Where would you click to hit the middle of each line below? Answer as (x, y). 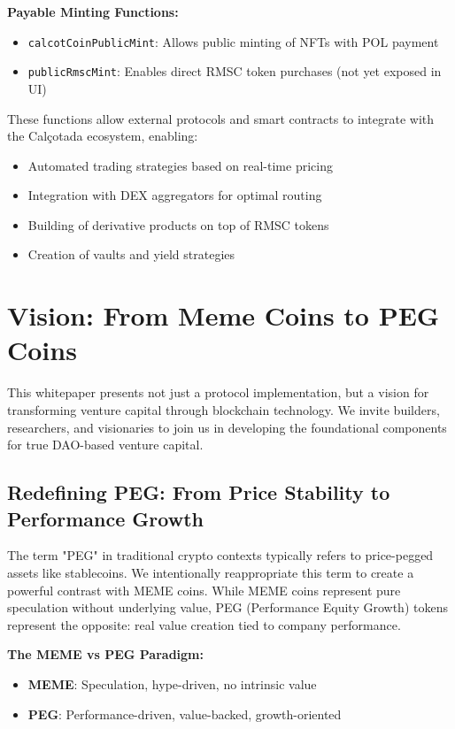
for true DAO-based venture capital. (105, 445)
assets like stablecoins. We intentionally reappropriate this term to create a (211, 572)
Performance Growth (105, 518)
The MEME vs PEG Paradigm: (105, 654)
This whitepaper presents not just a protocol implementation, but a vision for (218, 392)
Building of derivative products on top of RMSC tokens (178, 224)
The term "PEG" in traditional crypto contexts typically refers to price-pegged (220, 555)
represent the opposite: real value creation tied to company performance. (204, 624)
